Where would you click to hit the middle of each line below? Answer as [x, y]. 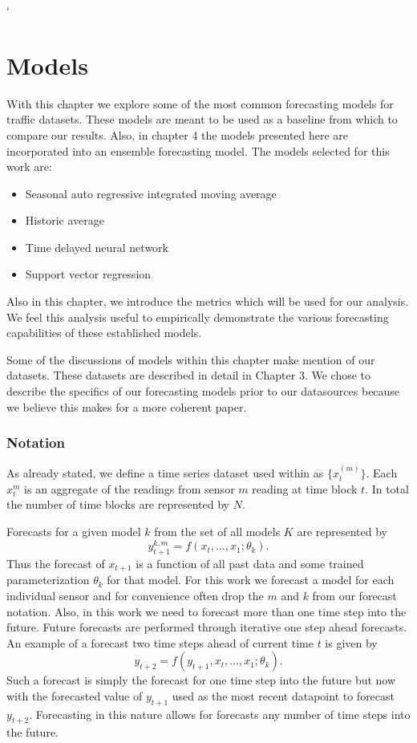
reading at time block [305, 488]
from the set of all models [217, 532]
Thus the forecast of [56, 563]
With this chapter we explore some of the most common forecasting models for [200, 103]
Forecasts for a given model [74, 532]
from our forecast [354, 595]
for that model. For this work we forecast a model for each [251, 580]
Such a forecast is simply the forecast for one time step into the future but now [201, 680]
